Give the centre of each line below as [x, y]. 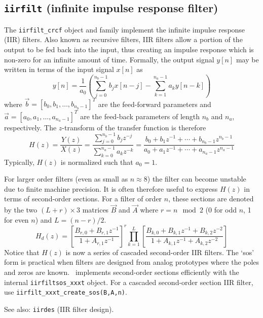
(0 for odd [221, 210]
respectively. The [30, 127]
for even [16, 219]
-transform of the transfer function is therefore [134, 127]
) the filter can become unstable [197, 179]
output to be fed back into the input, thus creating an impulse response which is [129, 49]
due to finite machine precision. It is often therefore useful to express [111, 188]
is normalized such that [97, 162]
